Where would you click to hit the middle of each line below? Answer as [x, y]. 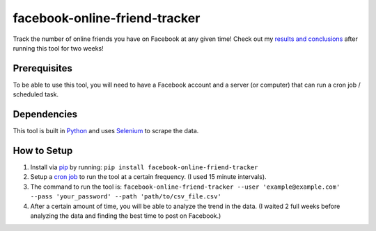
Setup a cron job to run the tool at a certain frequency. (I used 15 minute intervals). [149, 177]
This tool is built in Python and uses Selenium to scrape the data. [106, 131]
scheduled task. [36, 94]
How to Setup [43, 150]
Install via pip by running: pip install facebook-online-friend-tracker [144, 167]
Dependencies [45, 114]
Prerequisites [42, 68]
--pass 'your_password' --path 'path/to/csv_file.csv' [126, 197]
